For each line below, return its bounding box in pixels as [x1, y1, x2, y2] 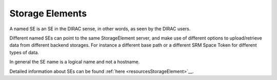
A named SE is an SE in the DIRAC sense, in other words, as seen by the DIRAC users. [9, 26, 191, 32]
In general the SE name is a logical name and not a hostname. [9, 59, 140, 65]
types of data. [9, 49, 39, 55]
